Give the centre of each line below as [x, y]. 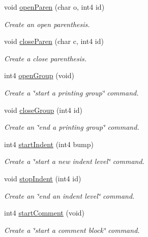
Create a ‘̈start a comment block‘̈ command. [72, 230]
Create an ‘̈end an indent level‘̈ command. [69, 195]
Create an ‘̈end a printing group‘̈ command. [72, 127]
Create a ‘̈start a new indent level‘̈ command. [74, 161]
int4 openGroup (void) [39, 75]
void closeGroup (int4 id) [43, 110]
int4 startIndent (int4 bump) [49, 144]
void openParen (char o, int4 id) [54, 7]
